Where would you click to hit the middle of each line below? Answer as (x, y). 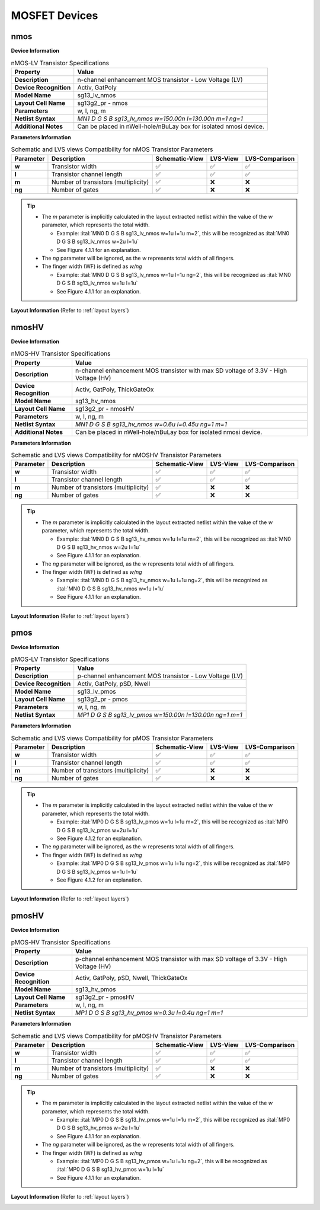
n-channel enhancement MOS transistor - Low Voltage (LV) (160, 79)
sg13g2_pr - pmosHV (105, 997)
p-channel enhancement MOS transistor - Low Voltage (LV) (160, 676)
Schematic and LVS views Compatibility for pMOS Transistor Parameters (112, 738)
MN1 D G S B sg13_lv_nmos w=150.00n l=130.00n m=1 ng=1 (160, 119)
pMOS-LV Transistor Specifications (60, 659)
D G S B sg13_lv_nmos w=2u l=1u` (98, 242)
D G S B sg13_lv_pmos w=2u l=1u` (98, 830)
